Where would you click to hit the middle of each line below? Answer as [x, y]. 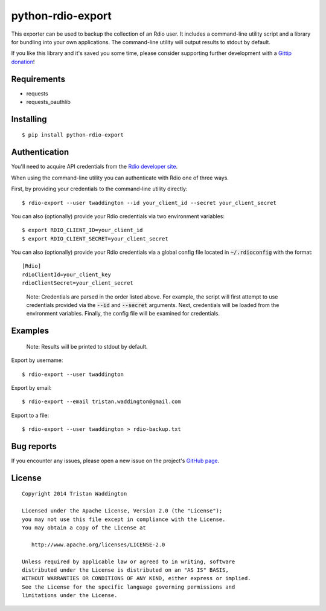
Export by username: [37, 360]
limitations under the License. [70, 596]
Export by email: [31, 387]
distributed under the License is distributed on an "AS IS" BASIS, [125, 570]
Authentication [40, 152]
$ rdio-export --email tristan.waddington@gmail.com [101, 402]
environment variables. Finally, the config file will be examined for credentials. [123, 314]
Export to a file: [30, 415]
